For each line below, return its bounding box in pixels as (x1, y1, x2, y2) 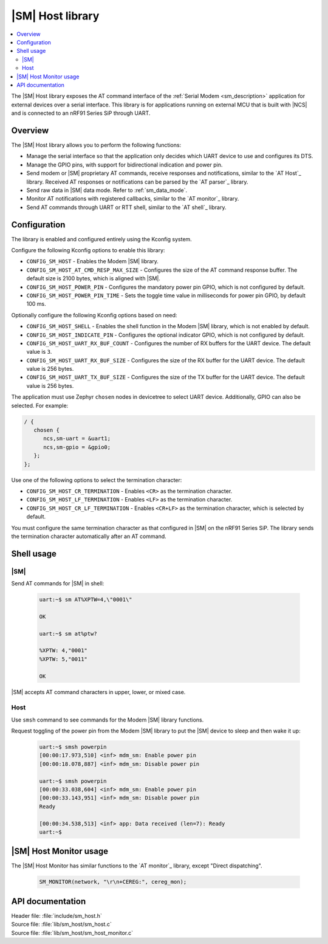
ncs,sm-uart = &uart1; (43, 435, 111, 442)
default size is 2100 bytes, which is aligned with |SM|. (26, 275, 161, 282)
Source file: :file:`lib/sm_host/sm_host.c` (11, 921, 112, 928)
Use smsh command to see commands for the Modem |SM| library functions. (11, 716, 204, 723)
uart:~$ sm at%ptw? (39, 630, 97, 637)
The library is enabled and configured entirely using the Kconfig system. (11, 235, 193, 243)
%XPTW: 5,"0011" (39, 655, 88, 663)
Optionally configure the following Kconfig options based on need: (11, 311, 177, 319)
